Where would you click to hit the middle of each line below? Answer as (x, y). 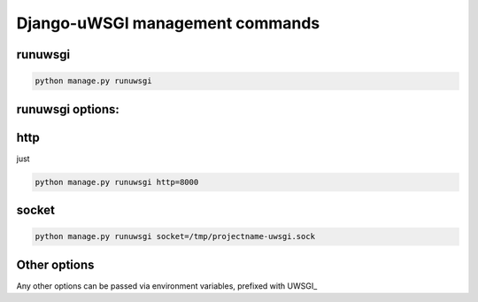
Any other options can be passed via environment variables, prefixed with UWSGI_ (167, 286)
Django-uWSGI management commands (168, 23)
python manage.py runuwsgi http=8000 (117, 182)
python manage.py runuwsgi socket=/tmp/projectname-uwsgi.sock (175, 236)
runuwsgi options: (68, 109)
